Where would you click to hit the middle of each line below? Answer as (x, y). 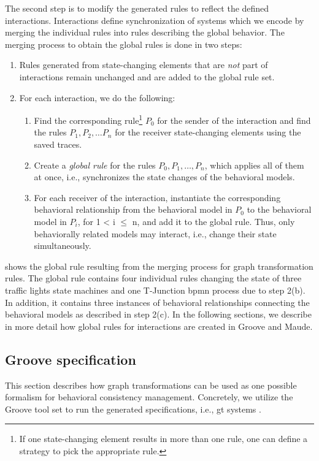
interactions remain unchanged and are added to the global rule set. (147, 76)
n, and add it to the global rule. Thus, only (213, 221)
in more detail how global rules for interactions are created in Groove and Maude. (159, 326)
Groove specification (71, 359)
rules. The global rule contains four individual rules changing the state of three (153, 278)
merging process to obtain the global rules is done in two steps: (124, 44)
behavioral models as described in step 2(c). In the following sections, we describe (158, 314)
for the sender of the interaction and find (234, 120)
